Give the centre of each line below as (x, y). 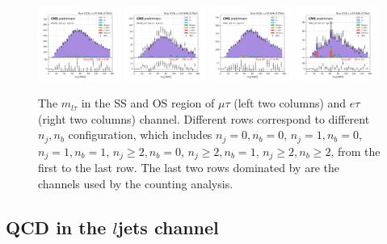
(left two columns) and (290, 103)
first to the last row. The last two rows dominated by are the (189, 168)
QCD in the (56, 227)
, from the (355, 151)
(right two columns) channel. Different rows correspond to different (204, 118)
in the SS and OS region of (148, 103)
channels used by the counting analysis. (136, 183)
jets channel (168, 227)
